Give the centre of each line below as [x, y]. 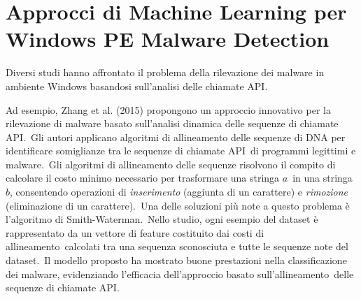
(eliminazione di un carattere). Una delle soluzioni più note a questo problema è [178, 205]
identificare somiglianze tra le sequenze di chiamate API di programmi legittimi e [181, 151]
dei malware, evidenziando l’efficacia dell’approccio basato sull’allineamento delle [180, 274]
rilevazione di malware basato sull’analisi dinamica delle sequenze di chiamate [172, 123]
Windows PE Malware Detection [168, 39]
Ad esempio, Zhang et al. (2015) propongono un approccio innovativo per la [168, 109]
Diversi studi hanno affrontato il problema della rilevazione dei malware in [165, 72]
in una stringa [323, 178]
